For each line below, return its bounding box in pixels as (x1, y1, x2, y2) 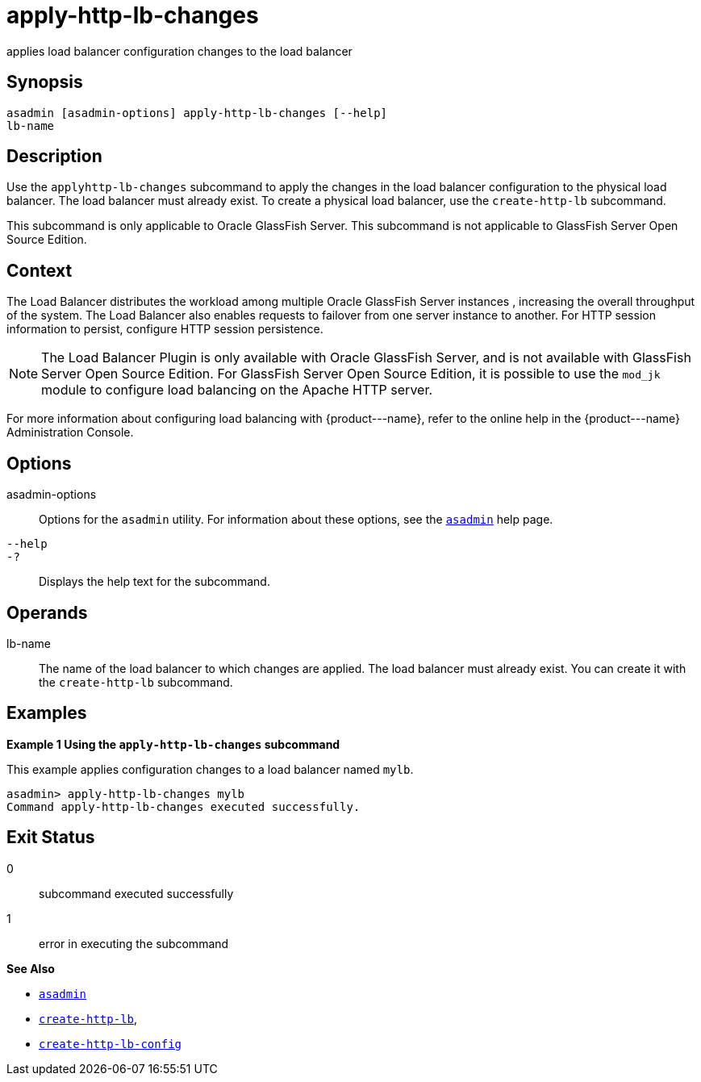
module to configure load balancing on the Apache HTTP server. (41, 382, 433, 399)
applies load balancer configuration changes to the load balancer (6, 44, 353, 58)
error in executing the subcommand (39, 936, 229, 950)
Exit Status (6, 827, 95, 848)
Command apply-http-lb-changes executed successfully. (6, 800, 361, 813)
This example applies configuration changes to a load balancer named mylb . (6, 762, 414, 776)
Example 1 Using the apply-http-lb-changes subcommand (6, 737, 340, 751)
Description (6, 146, 102, 167)
